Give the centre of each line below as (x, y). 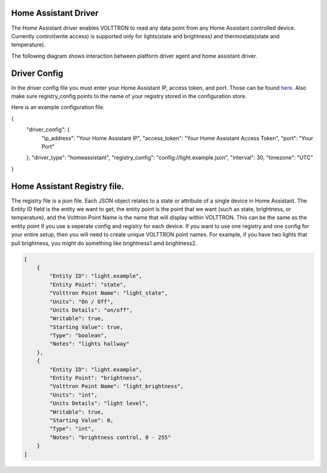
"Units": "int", (74, 395)
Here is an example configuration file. (58, 107)
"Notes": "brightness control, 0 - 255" (110, 437)
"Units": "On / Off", (81, 301)
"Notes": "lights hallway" (89, 344)
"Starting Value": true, (86, 327)
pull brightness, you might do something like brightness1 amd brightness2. (104, 243)
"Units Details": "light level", (99, 404)
